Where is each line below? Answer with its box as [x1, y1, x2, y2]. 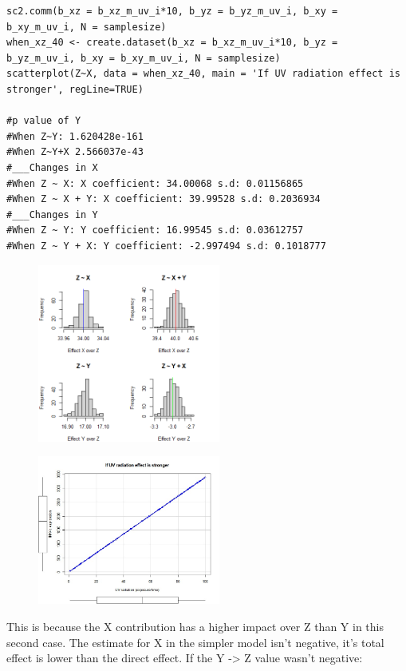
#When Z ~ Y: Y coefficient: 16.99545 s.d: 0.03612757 [6, 224, 304, 236]
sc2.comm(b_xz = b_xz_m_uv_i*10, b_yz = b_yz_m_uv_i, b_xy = [6, 6, 338, 17]
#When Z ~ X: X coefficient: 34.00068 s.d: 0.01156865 [6, 177, 304, 189]
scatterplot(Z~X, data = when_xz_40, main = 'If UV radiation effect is [6, 68, 400, 80]
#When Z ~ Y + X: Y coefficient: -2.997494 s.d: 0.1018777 [6, 240, 326, 252]
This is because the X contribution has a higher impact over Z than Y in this [6, 617, 384, 634]
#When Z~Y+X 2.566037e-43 [6, 146, 144, 158]
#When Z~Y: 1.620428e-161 [6, 130, 144, 142]
